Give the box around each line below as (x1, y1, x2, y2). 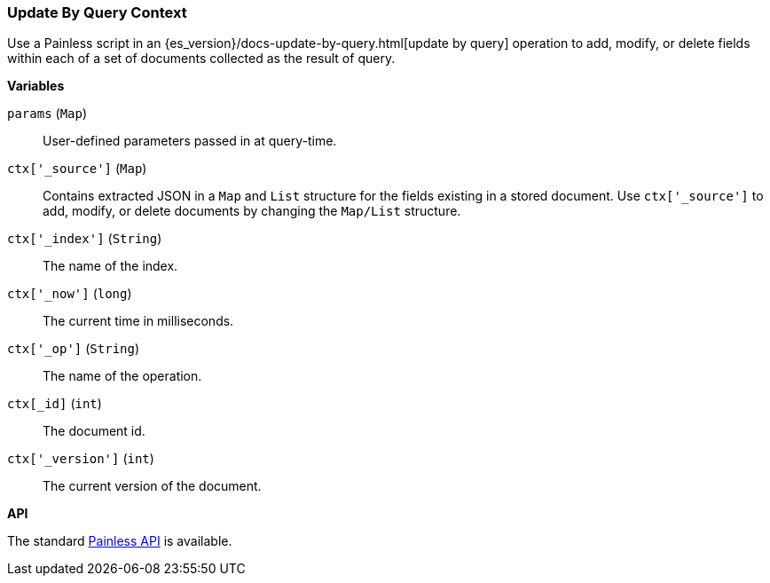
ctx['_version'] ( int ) (7, 451, 154, 467)
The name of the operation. (43, 368, 202, 384)
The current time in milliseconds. (43, 313, 234, 329)
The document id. (43, 423, 145, 439)
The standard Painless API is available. (7, 533, 232, 549)
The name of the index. (43, 258, 178, 274)
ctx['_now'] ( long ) (7, 286, 132, 302)
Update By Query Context (7, 4, 187, 21)
